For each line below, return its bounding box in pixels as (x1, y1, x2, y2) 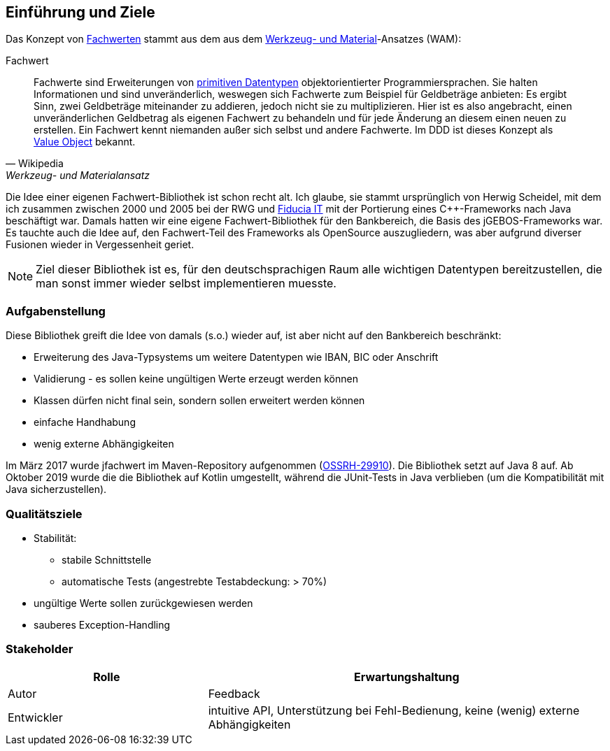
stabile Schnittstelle (62, 553, 152, 566)
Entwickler (8, 710, 63, 724)
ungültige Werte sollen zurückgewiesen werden (34, 596, 253, 609)
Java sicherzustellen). (6, 483, 107, 496)
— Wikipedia (6, 157, 64, 170)
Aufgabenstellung (6, 303, 106, 318)
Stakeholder (6, 642, 73, 657)
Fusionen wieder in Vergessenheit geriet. (6, 238, 194, 251)
